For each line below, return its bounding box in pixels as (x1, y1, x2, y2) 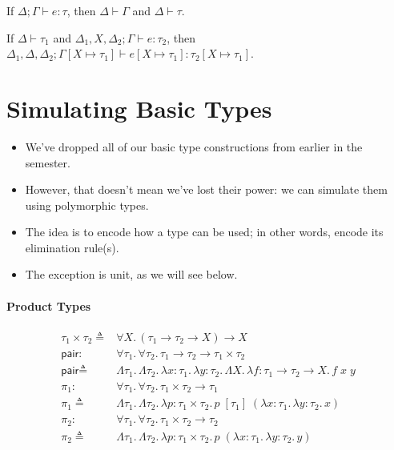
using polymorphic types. (25, 196, 149, 213)
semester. (25, 154, 70, 171)
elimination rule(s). (25, 239, 119, 255)
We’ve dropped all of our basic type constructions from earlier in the (25, 138, 363, 155)
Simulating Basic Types (6, 91, 272, 124)
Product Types (6, 297, 91, 314)
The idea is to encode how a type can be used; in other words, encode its (25, 223, 384, 240)
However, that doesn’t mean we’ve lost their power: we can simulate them (25, 181, 388, 198)
